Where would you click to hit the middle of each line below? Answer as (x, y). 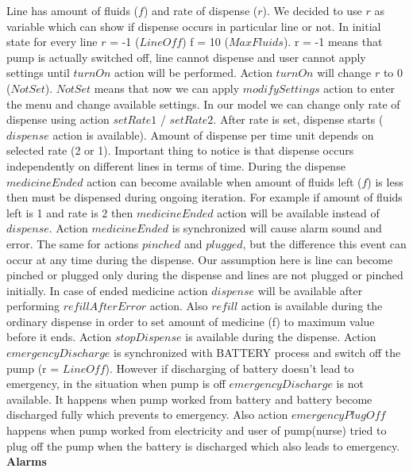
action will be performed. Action (193, 73)
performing (33, 306)
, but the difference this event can (324, 243)
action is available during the (312, 306)
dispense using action (58, 119)
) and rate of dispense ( (201, 10)
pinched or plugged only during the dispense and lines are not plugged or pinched (205, 275)
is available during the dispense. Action (281, 337)
